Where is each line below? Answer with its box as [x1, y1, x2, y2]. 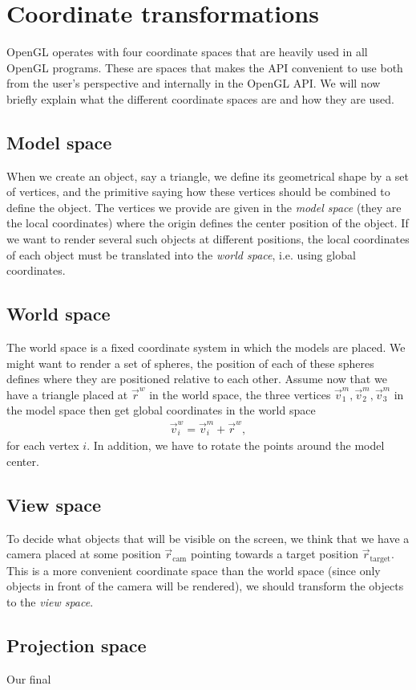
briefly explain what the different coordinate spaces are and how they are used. [6, 90, 394, 107]
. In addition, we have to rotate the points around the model [87, 437, 385, 454]
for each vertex [6, 437, 79, 454]
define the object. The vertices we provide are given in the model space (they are [6, 198, 402, 215]
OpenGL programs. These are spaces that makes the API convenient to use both [6, 59, 403, 76]
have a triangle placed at [6, 386, 128, 402]
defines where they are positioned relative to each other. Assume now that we [6, 370, 387, 387]
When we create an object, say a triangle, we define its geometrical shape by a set [6, 167, 410, 184]
